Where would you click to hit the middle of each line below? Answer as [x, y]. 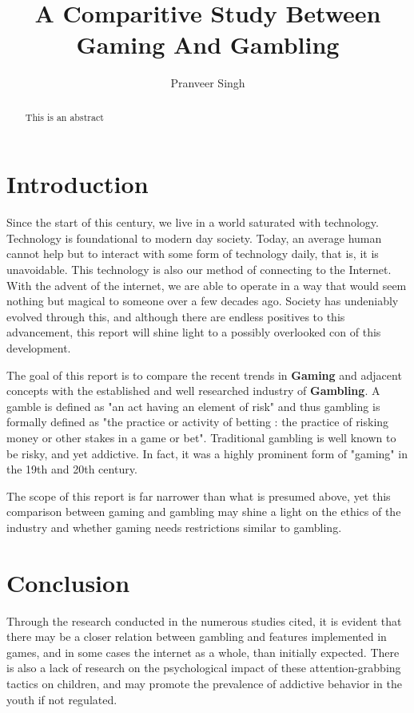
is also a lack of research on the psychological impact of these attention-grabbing [204, 668]
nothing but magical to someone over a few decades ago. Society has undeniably [203, 301]
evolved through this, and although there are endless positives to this [176, 316]
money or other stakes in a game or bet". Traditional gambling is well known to [201, 438]
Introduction [78, 184]
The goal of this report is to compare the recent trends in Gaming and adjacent [204, 375]
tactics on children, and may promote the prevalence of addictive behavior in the [204, 684]
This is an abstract [64, 117]
